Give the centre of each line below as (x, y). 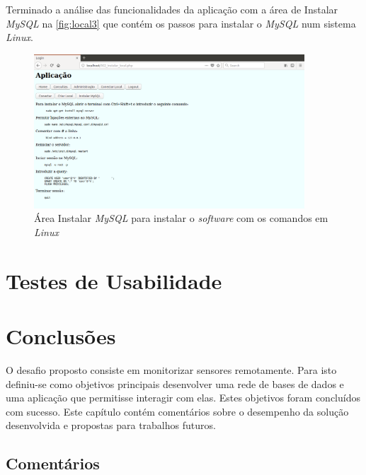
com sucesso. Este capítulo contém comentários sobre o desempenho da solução (177, 411)
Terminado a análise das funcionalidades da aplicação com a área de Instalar (172, 9)
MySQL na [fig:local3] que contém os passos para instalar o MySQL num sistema (181, 23)
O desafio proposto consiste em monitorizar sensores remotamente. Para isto (171, 370)
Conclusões (61, 336)
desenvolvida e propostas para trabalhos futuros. (111, 425)
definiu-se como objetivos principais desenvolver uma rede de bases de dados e (175, 383)
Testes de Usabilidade (114, 280)
